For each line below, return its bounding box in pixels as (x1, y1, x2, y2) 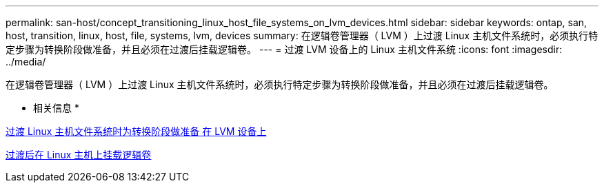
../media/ (6, 56, 46, 67)
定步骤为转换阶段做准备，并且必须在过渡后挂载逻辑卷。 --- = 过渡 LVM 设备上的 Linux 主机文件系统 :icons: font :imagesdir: (6, 43, 563, 55)
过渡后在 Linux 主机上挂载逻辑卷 (6, 149, 152, 160)
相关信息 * (33, 102, 79, 114)
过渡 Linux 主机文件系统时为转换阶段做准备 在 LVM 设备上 (6, 125, 267, 137)
